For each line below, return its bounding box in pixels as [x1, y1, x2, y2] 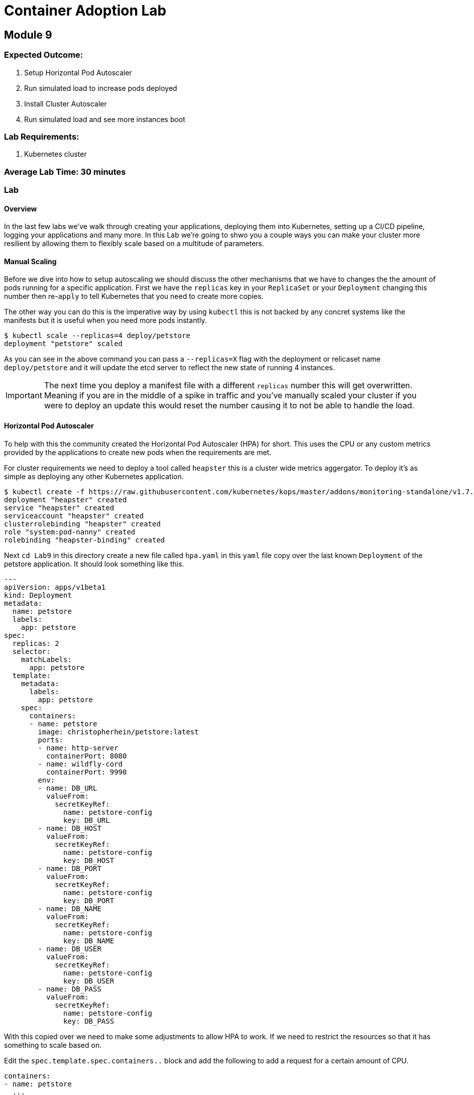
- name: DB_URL [38, 784, 97, 792]
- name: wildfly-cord [38, 759, 123, 768]
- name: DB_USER [38, 944, 101, 953]
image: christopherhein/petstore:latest [38, 727, 199, 736]
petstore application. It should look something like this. [4, 559, 184, 568]
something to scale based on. [4, 1040, 102, 1049]
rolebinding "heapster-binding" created [4, 535, 165, 544]
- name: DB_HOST [38, 824, 101, 832]
